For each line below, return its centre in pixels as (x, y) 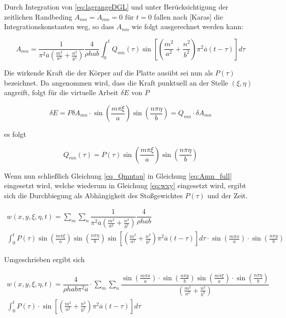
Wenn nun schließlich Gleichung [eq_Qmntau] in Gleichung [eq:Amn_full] (118, 175)
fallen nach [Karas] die (188, 16)
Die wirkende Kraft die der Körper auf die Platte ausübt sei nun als (109, 73)
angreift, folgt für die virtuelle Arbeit (61, 92)
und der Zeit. (227, 195)
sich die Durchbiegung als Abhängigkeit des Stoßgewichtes (93, 195)
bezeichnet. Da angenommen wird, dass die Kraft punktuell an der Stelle (116, 82)
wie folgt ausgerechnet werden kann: (187, 26)
